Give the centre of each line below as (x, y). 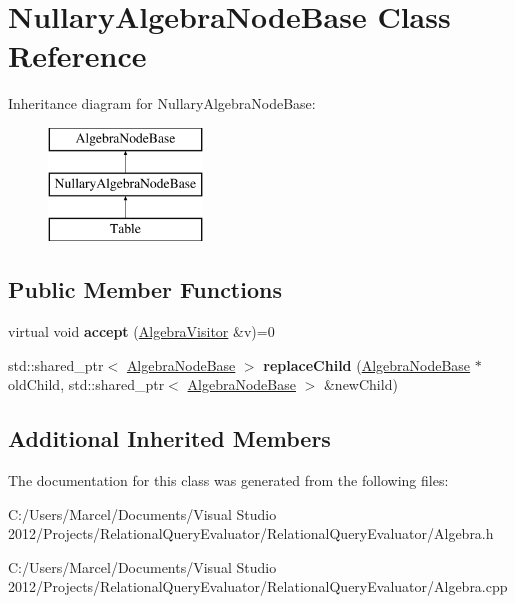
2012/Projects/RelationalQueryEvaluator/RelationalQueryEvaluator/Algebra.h (251, 533)
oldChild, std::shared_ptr (86, 384)
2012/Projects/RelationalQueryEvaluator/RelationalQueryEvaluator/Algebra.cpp (258, 586)
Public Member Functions (145, 289)
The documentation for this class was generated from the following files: (228, 480)
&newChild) (360, 384)
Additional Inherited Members (169, 438)
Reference (77, 55)
